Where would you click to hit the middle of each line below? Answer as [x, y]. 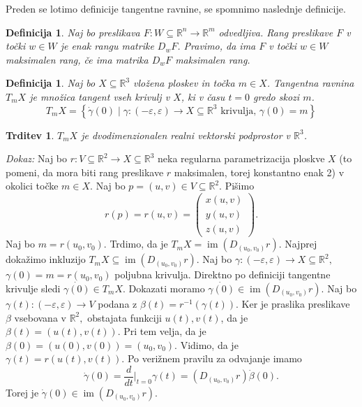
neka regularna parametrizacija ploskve [241, 158]
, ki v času [203, 96]
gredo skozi [277, 96]
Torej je [22, 392]
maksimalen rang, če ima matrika [77, 59]
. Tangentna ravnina [310, 83]
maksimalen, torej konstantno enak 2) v [259, 172]
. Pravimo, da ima [217, 46]
